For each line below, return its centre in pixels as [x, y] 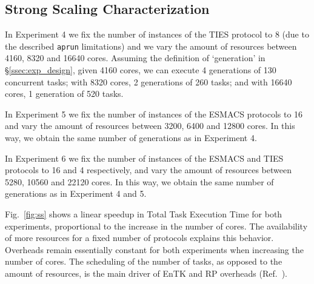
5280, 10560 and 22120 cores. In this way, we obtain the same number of [139, 181]
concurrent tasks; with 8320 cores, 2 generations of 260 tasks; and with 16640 [149, 81]
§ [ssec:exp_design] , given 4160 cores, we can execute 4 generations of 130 [141, 70]
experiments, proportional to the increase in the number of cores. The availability [156, 226]
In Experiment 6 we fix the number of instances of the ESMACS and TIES [144, 158]
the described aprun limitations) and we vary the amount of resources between [151, 46]
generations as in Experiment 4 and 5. [76, 193]
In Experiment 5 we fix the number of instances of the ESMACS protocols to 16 [154, 114]
